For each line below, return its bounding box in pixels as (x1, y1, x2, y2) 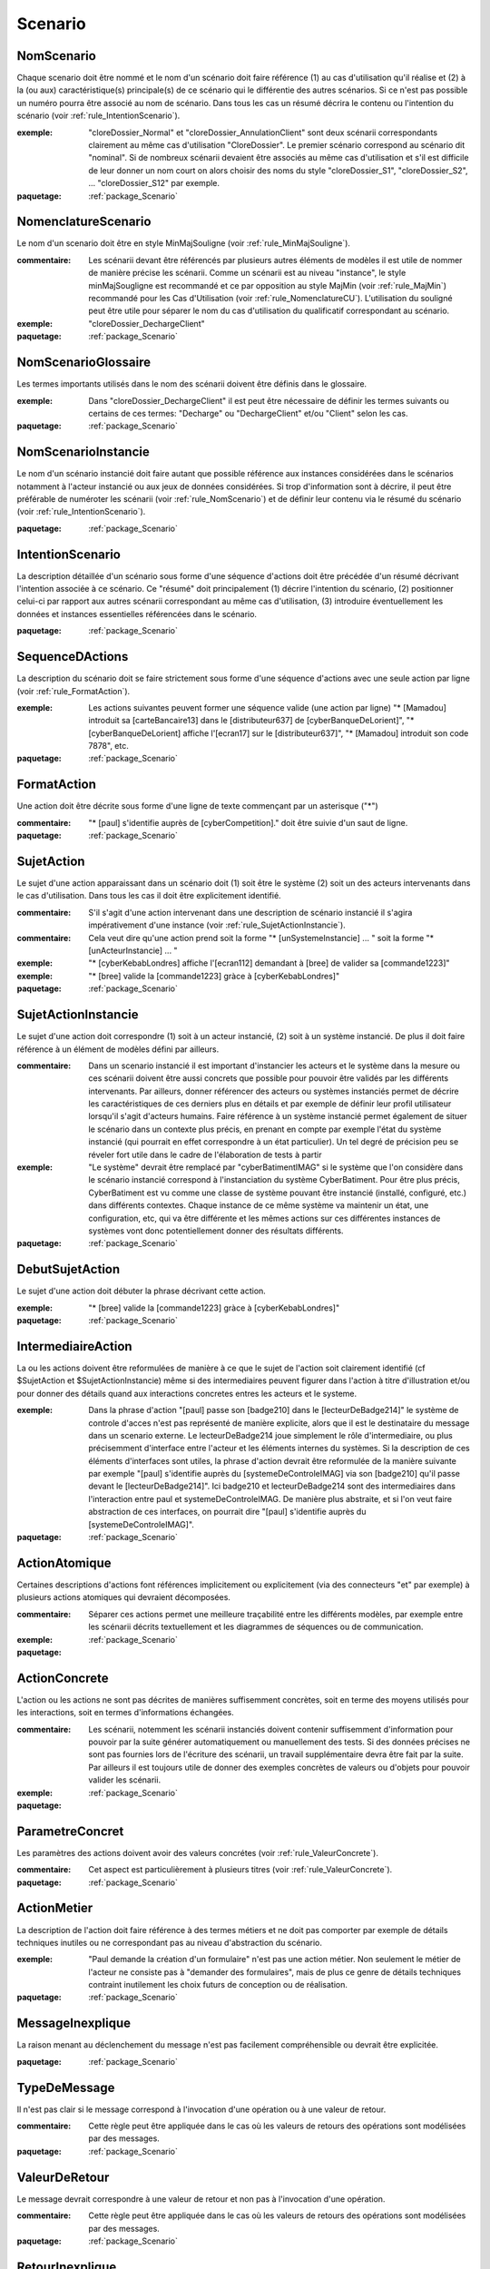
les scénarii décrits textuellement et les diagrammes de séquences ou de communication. (88, 1621, 424, 1633)
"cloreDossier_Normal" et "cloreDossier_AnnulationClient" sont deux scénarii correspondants (88, 127, 438, 138)
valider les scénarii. (88, 1774, 162, 1785)
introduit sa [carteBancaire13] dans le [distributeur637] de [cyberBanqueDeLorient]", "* (88, 715, 415, 726)
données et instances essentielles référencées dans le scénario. (16, 608, 258, 619)
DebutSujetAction (16, 1262, 121, 1277)
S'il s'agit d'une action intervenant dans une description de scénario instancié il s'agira (88, 907, 413, 918)
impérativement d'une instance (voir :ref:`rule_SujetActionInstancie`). (88, 919, 347, 930)
